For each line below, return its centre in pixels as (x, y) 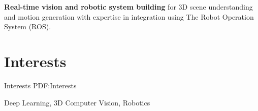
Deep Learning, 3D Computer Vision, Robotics (77, 102)
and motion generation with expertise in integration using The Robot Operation (129, 16)
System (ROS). (28, 26)
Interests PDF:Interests (40, 85)
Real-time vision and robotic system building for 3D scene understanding (128, 7)
